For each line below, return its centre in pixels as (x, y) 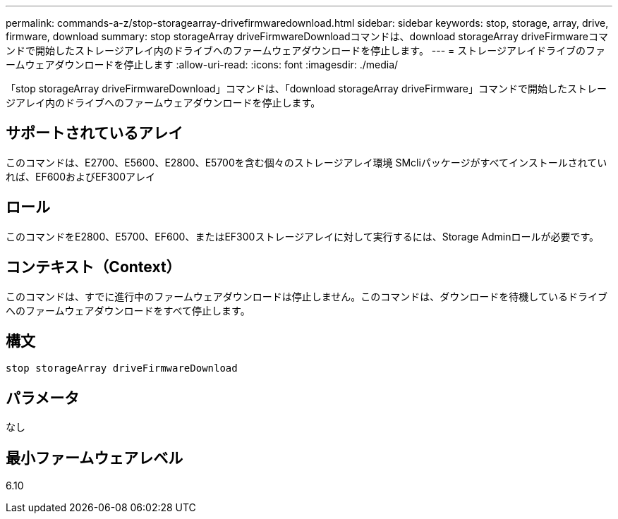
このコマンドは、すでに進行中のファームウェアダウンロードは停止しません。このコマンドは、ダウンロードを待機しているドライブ (307, 296)
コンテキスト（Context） (93, 267)
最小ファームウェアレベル (95, 458)
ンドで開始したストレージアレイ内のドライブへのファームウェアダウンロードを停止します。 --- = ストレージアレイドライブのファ (306, 50)
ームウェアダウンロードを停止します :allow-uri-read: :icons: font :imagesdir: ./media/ (202, 65)
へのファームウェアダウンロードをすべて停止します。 (128, 310)
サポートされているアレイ (95, 133)
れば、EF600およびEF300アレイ (81, 176)
